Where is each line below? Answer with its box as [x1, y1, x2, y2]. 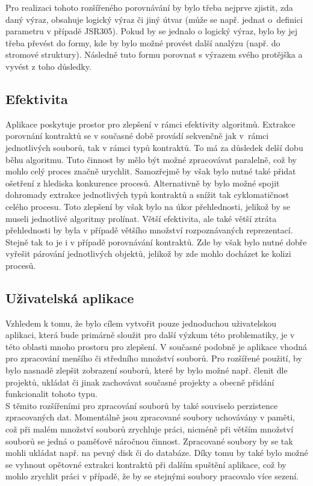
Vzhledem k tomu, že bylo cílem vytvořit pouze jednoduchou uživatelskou [5, 316, 277, 329]
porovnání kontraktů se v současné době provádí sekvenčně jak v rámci [5, 129, 269, 142]
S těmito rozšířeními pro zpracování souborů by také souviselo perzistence [5, 399, 278, 411]
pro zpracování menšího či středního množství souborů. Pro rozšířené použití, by [5, 352, 302, 364]
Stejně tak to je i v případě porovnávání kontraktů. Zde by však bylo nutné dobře [5, 235, 307, 248]
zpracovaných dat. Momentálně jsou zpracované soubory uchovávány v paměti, [5, 411, 295, 423]
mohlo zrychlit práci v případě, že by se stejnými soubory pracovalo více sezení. [5, 470, 299, 482]
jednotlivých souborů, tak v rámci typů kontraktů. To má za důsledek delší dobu [5, 141, 303, 153]
